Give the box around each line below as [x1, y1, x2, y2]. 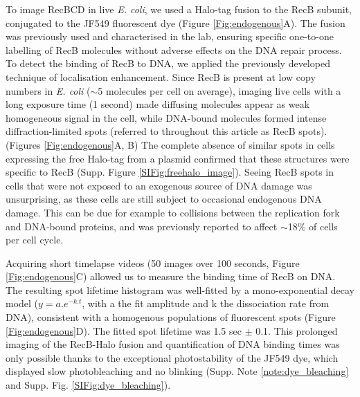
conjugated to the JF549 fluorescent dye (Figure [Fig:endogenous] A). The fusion [6, 15, 345, 30]
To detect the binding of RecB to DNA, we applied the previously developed [6, 56, 330, 71]
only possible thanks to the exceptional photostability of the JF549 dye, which [6, 350, 339, 364]
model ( [6, 296, 39, 311]
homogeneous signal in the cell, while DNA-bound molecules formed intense [6, 110, 327, 124]
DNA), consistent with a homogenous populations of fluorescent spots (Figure [6, 310, 336, 324]
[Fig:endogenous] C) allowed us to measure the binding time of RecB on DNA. [6, 269, 336, 284]
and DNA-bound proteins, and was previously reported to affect [6, 219, 278, 233]
